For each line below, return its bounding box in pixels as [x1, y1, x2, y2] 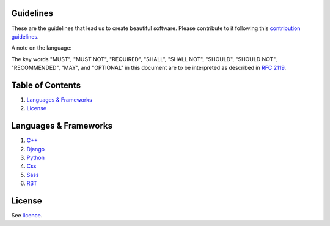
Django [26, 145, 45, 153]
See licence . [11, 212, 43, 219]
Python [26, 154, 45, 162]
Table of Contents [11, 80, 81, 90]
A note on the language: [11, 44, 72, 51]
